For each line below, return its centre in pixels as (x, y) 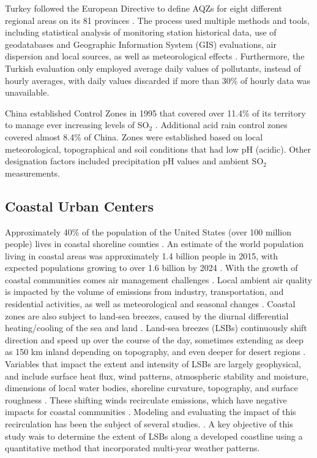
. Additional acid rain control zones (221, 125)
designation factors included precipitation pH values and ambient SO (134, 161)
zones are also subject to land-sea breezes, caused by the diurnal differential (147, 315)
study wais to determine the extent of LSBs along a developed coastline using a (154, 436)
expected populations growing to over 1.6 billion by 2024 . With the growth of (151, 268)
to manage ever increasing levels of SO (77, 125)
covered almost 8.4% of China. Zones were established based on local (134, 136)
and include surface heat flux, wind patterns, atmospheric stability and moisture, (157, 376)
